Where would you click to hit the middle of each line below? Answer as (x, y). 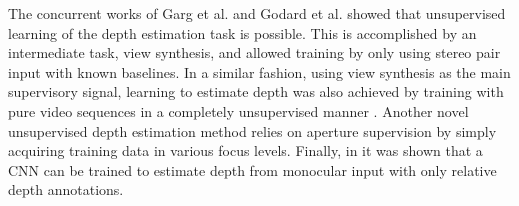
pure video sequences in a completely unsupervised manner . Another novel (238, 110)
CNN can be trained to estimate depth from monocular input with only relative (252, 169)
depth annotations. (66, 189)
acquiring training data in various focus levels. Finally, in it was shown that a (245, 150)
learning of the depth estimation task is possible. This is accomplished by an (242, 32)
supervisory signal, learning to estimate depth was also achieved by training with (256, 91)
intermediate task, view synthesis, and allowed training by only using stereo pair (254, 52)
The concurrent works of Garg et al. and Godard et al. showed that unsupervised (257, 13)
